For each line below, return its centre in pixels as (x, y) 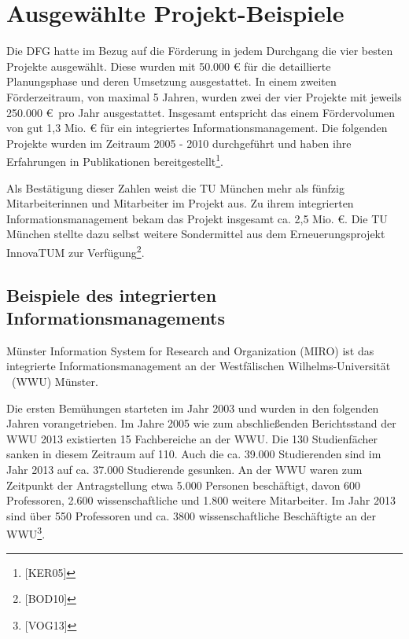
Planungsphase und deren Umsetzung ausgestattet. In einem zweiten (171, 81)
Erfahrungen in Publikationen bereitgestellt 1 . (115, 160)
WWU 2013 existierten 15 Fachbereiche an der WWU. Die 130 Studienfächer (192, 438)
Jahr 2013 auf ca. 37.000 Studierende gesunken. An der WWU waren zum (184, 469)
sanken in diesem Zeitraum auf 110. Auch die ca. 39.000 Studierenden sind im (194, 454)
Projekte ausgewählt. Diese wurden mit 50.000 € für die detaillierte (169, 66)
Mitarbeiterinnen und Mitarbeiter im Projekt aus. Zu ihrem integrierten (180, 203)
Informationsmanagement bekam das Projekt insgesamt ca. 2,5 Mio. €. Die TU (197, 218)
